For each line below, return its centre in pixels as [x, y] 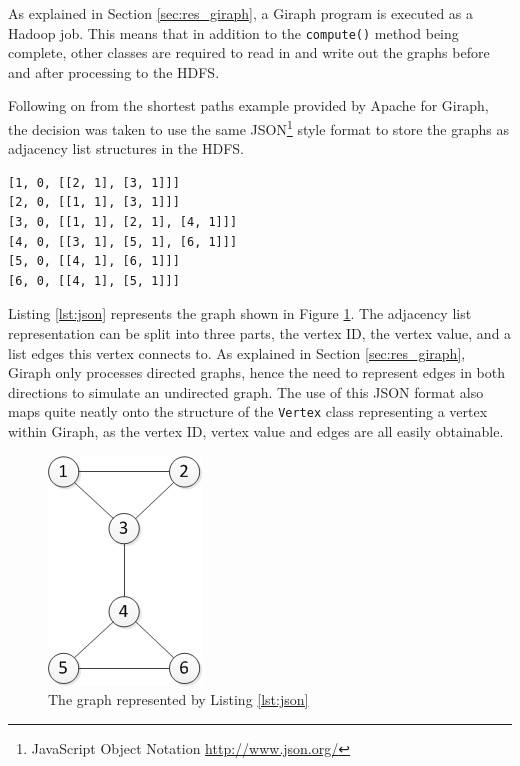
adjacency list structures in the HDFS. [126, 148]
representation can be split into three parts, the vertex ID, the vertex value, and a [260, 333]
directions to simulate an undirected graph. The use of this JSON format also [246, 391]
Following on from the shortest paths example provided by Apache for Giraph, [248, 105]
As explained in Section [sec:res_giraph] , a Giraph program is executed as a [241, 13]
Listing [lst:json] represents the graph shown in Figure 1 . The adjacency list [240, 313]
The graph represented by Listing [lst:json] [178, 699]
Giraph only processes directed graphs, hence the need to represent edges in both [256, 372]
